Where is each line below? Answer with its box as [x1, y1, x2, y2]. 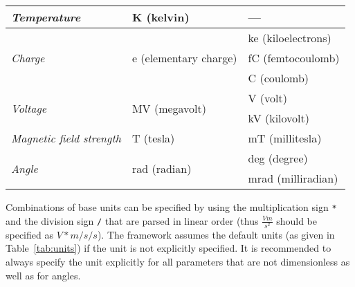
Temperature [11, 9, 81, 25]
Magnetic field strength [11, 130, 121, 146]
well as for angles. [6, 268, 81, 282]
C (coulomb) [248, 70, 309, 86]
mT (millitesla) [248, 130, 322, 146]
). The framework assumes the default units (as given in [97, 227, 335, 241]
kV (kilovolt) [248, 110, 309, 126]
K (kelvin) [131, 9, 190, 25]
